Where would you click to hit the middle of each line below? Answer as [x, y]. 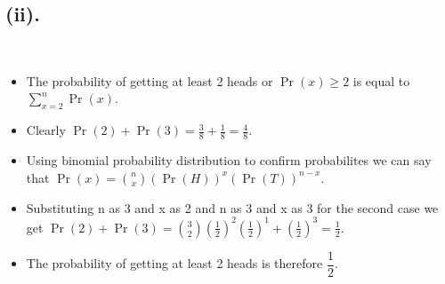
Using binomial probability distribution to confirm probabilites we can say [229, 160]
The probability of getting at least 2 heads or [150, 80]
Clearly [46, 130]
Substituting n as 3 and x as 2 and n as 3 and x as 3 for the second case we [232, 207]
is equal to [381, 80]
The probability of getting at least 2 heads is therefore [174, 263]
